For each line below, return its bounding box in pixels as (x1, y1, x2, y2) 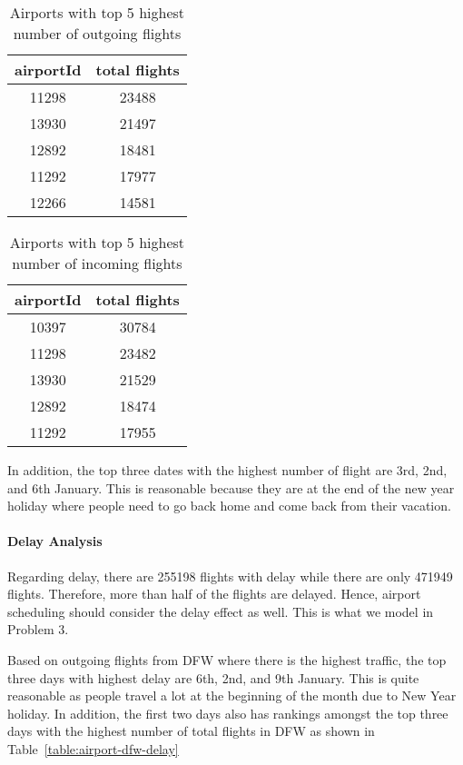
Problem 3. (7, 620, 69, 639)
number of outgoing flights (13, 23, 182, 44)
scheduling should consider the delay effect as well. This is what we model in (7, 601, 434, 621)
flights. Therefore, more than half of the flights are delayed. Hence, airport (7, 584, 421, 603)
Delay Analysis (7, 532, 103, 551)
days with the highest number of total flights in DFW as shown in (7, 721, 375, 740)
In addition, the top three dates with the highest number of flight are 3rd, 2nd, (7, 461, 448, 479)
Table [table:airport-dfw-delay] (7, 739, 179, 758)
